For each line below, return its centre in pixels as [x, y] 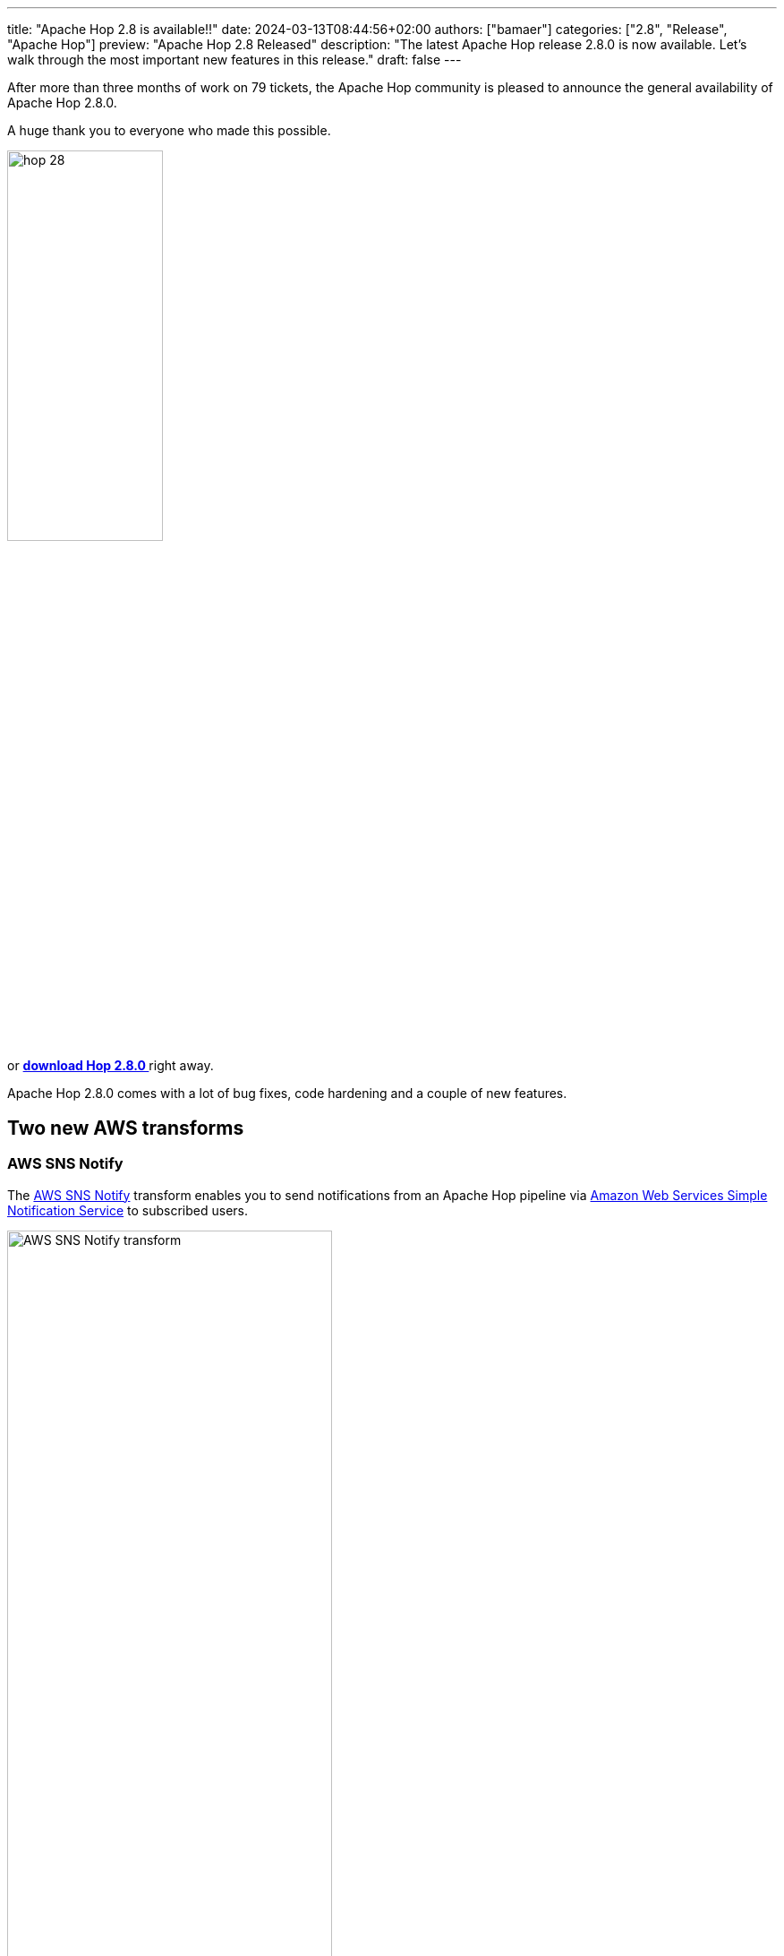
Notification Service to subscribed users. [128, 1210]
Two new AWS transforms [126, 1128]
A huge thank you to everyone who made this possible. [169, 130]
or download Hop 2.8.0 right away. [111, 1066]
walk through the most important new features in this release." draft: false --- [234, 60]
